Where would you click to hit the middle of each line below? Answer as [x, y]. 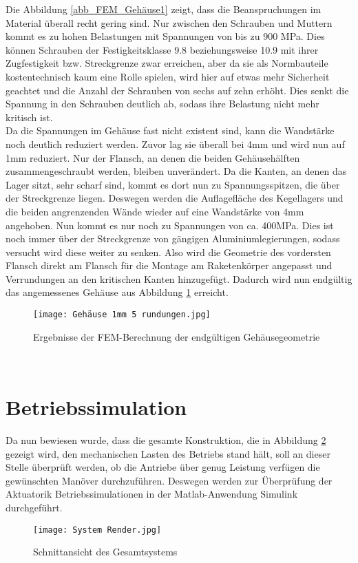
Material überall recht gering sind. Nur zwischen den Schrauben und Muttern [169, 22]
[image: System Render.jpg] [97, 530]
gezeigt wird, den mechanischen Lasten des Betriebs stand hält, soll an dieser [168, 453]
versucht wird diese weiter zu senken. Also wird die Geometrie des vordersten [168, 252]
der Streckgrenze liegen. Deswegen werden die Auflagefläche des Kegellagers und [175, 198]
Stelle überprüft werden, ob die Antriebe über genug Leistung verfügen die [163, 467]
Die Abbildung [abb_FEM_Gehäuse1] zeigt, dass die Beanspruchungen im [164, 9]
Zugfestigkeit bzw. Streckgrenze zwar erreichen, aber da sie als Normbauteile [167, 63]
